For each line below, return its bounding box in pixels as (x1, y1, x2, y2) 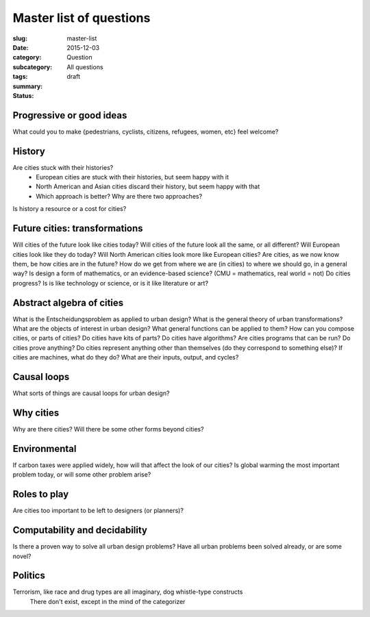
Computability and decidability (12, 525, 147, 536)
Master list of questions (12, 10, 151, 25)
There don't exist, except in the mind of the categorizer (29, 597, 186, 605)
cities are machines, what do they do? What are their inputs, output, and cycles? (12, 353, 239, 362)
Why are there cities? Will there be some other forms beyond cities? (12, 425, 204, 433)
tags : (12, 73, 28, 81)
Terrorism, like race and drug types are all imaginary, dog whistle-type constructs (12, 588, 243, 596)
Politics (12, 570, 46, 581)
